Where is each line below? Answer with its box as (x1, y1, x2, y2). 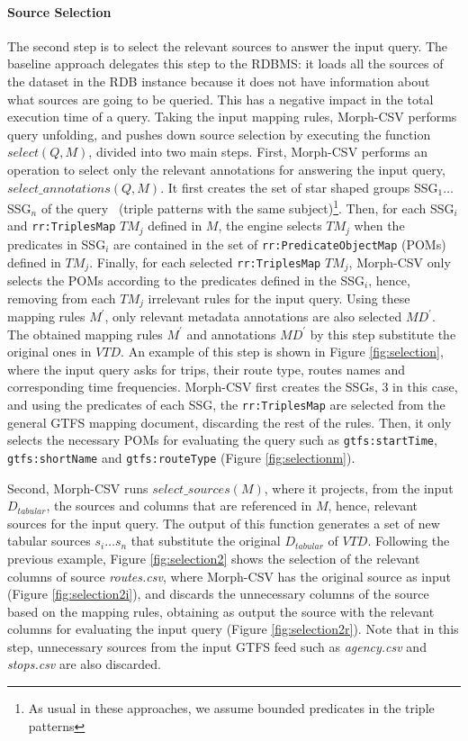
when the (354, 216, 405, 235)
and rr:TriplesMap (7, 216, 116, 235)
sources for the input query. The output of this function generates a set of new (7, 513, 440, 532)
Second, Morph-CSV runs (7, 478, 148, 497)
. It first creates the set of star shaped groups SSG (160, 177, 438, 196)
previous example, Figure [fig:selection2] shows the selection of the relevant (7, 548, 420, 567)
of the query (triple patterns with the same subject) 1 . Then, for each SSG (40, 196, 454, 217)
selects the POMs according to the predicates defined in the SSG (7, 270, 364, 289)
